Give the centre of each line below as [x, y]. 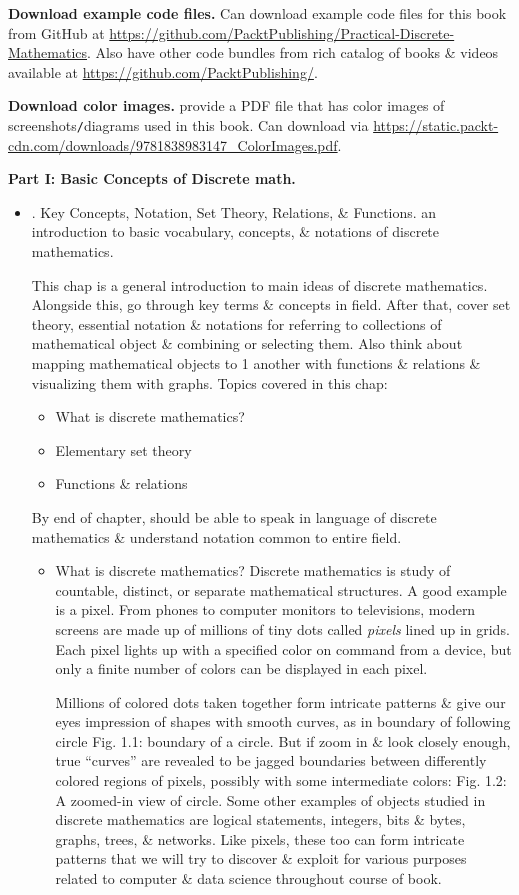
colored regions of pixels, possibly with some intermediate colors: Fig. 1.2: [281, 780]
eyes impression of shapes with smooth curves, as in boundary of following [283, 721]
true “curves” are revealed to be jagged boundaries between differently [271, 760]
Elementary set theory [123, 449]
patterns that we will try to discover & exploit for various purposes [261, 858]
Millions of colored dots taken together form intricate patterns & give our [280, 701]
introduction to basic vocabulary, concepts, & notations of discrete [235, 231]
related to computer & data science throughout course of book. [248, 878]
